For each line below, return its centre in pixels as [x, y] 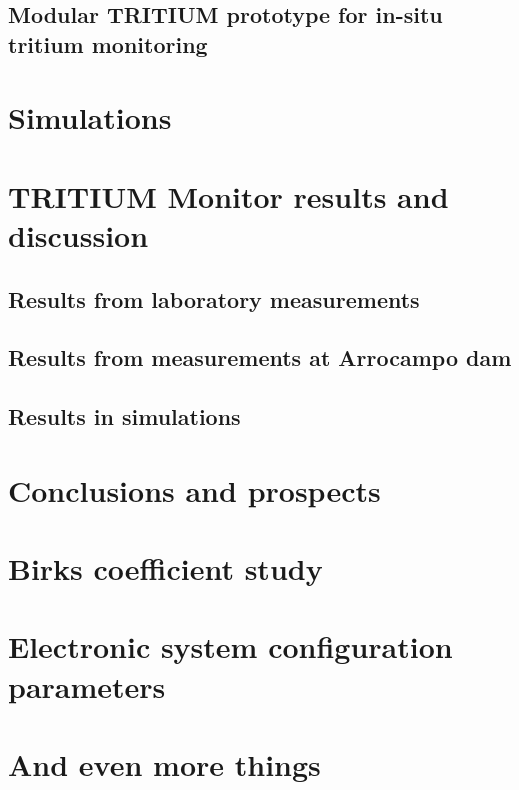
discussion [78, 234]
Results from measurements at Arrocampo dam [260, 357]
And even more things [164, 763]
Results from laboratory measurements [214, 298]
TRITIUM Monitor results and [228, 195]
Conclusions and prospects [194, 489]
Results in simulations [124, 416]
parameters [87, 685]
